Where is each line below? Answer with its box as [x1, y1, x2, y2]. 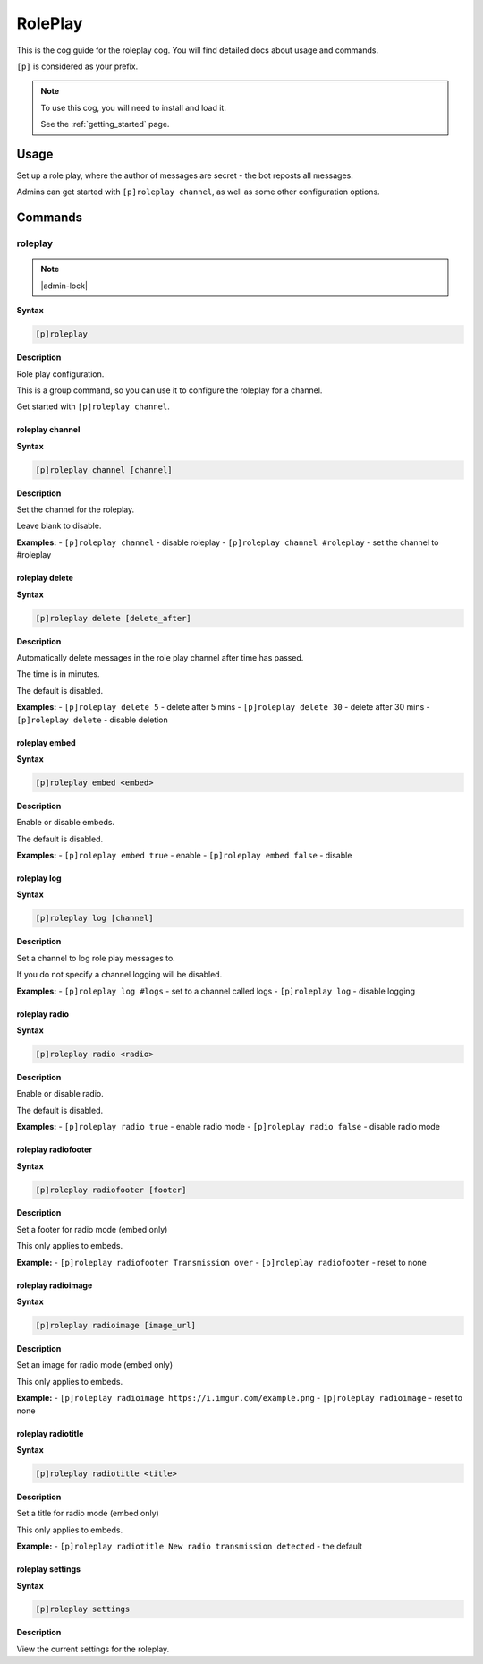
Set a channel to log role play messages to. [16, 952, 176, 963]
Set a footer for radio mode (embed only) [16, 1224, 168, 1234]
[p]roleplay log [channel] [35, 913, 154, 924]
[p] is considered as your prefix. [16, 61, 139, 72]
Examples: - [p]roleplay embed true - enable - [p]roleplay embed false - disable [16, 850, 352, 861]
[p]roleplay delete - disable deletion [16, 714, 169, 725]
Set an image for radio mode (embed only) [16, 1360, 174, 1370]
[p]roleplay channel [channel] [35, 465, 174, 474]
